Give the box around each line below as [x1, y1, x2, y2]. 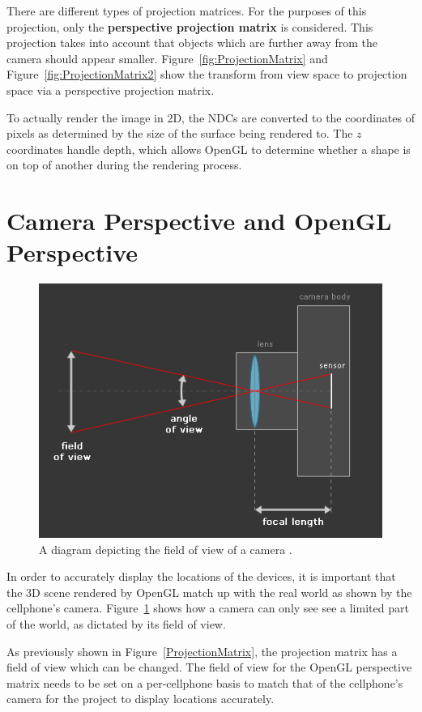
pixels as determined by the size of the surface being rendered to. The [6, 125, 353, 142]
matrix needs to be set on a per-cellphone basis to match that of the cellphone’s [6, 674, 403, 691]
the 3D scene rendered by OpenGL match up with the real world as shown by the [6, 583, 412, 600]
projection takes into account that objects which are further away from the [6, 34, 378, 51]
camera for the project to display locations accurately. [6, 690, 275, 707]
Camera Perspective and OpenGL [6, 204, 392, 237]
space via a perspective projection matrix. [6, 81, 215, 98]
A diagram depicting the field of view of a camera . [39, 540, 292, 557]
